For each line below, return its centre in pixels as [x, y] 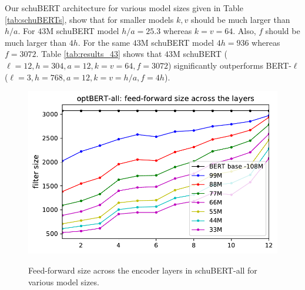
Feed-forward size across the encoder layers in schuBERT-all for [143, 270]
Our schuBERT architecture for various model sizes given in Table [124, 8]
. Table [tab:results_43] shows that [99, 54]
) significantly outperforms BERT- [229, 65]
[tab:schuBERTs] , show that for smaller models [89, 19]
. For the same [104, 42]
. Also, [244, 31]
